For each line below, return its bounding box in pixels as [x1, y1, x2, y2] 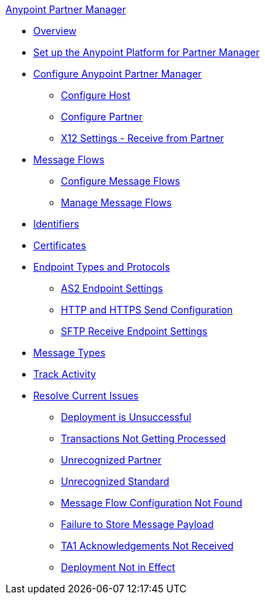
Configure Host [61, 89, 131, 101]
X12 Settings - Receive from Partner [61, 132, 224, 144]
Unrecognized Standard [61, 475, 170, 487]
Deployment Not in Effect [61, 561, 176, 573]
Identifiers [33, 218, 80, 230]
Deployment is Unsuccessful [61, 411, 192, 423]
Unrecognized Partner [61, 454, 162, 466]
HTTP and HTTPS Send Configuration [61, 304, 233, 316]
